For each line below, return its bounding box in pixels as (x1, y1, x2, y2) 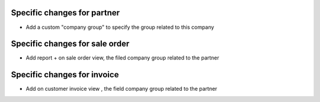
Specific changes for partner (11, 8, 120, 18)
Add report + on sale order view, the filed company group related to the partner (25, 54, 219, 61)
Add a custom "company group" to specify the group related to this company (25, 24, 215, 31)
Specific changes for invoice (11, 70, 119, 80)
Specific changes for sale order (11, 39, 130, 49)
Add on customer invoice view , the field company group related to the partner (25, 85, 217, 93)
